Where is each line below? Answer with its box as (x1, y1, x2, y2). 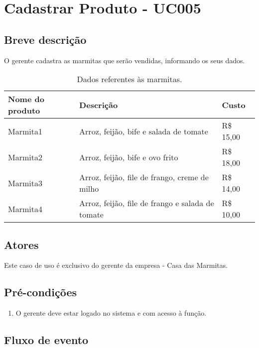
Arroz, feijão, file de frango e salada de (79, 197, 214, 209)
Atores (4, 236, 39, 252)
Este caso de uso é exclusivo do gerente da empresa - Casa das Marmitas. (4, 260, 228, 270)
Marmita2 (8, 151, 42, 163)
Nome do (8, 93, 44, 105)
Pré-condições (4, 284, 77, 300)
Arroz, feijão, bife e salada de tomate (79, 125, 208, 137)
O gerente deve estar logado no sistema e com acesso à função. (15, 308, 207, 318)
